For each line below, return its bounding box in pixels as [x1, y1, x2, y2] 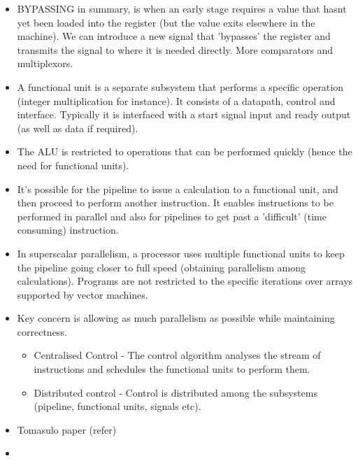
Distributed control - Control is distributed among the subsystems [34, 385, 317, 399]
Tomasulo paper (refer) [17, 422, 117, 437]
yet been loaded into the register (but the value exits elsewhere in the [17, 15, 315, 29]
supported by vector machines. [17, 287, 148, 302]
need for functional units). [17, 157, 129, 172]
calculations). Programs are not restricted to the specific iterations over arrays [17, 274, 353, 288]
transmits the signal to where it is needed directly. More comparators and [17, 42, 334, 57]
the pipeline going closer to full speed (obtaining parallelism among [17, 260, 306, 274]
